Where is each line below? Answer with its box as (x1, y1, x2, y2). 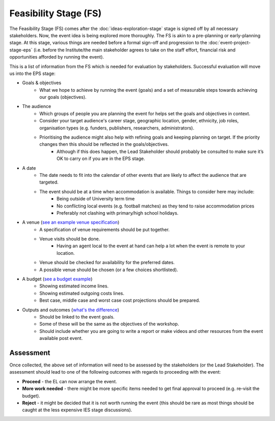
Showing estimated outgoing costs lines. (39, 290, 125, 296)
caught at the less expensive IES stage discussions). (22, 407, 132, 413)
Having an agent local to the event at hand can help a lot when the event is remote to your (57, 243, 245, 249)
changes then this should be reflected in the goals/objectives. (39, 141, 169, 147)
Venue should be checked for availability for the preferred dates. (39, 259, 175, 266)
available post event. (39, 335, 83, 341)
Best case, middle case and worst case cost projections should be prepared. (39, 297, 201, 303)
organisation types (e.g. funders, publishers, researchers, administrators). (39, 125, 195, 131)
